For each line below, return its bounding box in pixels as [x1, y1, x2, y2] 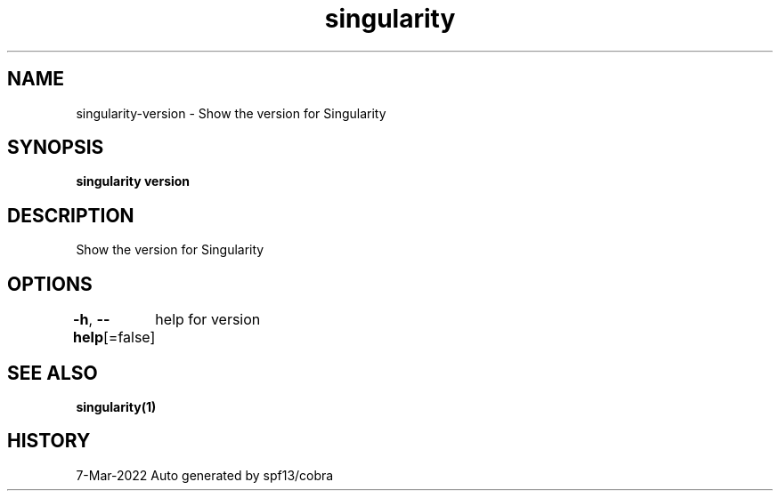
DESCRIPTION [7, 204, 134, 227]
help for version [155, 310, 261, 329]
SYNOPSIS [7, 136, 104, 159]
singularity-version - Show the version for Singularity [76, 105, 386, 121]
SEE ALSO [7, 361, 98, 384]
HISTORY [7, 430, 91, 453]
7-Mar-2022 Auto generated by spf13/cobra [76, 467, 334, 483]
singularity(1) [76, 398, 157, 414]
